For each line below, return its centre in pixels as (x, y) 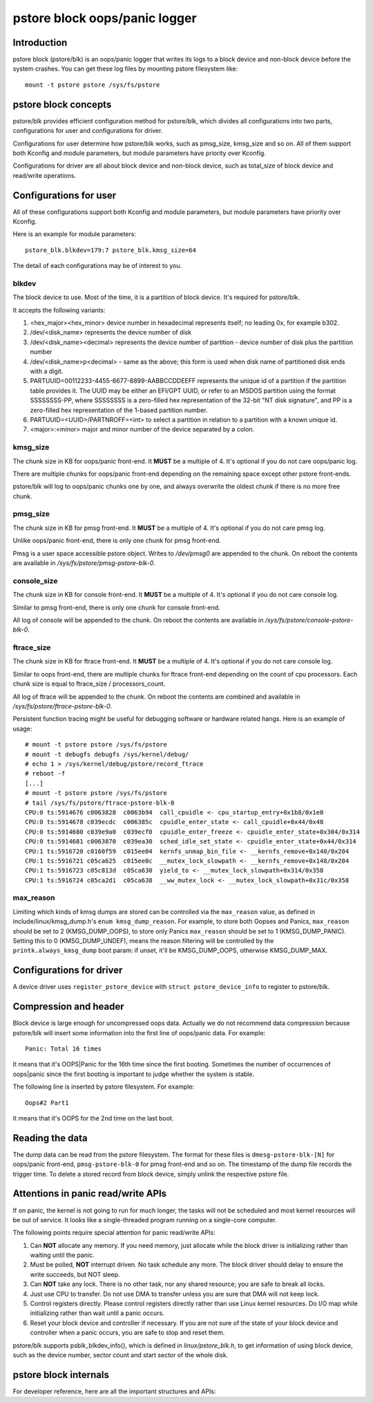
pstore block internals (61, 1375)
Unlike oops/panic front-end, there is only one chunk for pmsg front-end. (117, 541)
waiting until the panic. (62, 1255)
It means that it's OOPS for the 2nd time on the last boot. (93, 1118)
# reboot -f (45, 774)
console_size (35, 580)
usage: (22, 729)
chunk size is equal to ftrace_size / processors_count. (89, 684)
